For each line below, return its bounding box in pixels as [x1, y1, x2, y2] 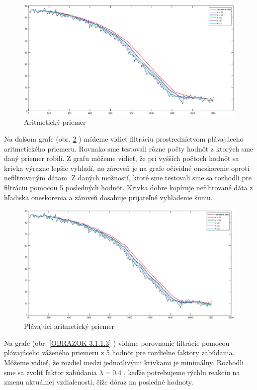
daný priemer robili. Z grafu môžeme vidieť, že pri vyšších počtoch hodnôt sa [4, 153, 239, 163]
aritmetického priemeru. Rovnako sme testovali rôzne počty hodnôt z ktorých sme [4, 143, 254, 154]
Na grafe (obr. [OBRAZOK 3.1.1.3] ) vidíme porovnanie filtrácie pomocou [4, 337, 230, 348]
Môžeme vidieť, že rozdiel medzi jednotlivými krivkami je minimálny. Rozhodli [4, 357, 244, 368]
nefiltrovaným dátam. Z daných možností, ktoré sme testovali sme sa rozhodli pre [4, 172, 252, 183]
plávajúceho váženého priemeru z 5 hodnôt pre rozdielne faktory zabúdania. [4, 347, 235, 358]
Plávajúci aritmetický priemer [24, 321, 114, 331]
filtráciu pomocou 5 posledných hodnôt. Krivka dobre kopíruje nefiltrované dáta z [4, 182, 253, 192]
